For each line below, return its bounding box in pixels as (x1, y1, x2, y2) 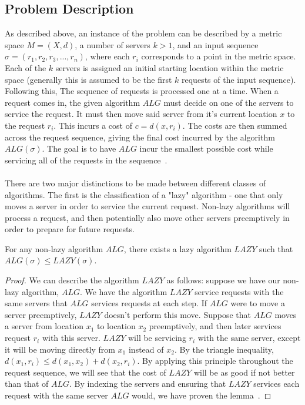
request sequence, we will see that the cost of (5, 366, 166, 378)
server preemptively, (5, 308, 77, 320)
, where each (85, 50, 130, 62)
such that (259, 242, 293, 255)
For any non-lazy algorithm (5, 242, 103, 255)
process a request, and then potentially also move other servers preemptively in (5, 211, 290, 223)
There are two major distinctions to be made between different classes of (5, 176, 266, 189)
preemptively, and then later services (149, 320, 281, 332)
